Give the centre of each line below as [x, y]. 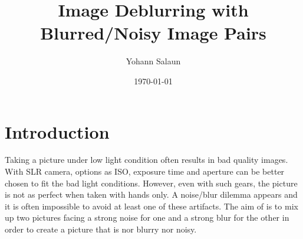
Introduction [57, 131]
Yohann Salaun [153, 61]
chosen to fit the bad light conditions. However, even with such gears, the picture [151, 183]
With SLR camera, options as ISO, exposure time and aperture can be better [145, 171]
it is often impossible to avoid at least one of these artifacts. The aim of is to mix [151, 206]
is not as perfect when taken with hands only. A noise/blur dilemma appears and [151, 194]
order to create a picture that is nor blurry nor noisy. [101, 229]
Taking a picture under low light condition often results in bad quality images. [146, 160]
